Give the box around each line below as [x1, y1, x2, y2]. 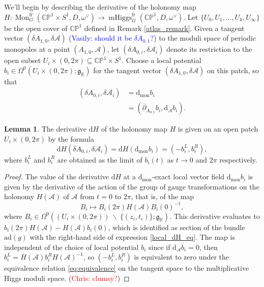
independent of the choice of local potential [4, 241, 139, 252]
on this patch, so [207, 65, 259, 75]
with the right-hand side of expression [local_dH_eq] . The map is [30, 232, 235, 242]
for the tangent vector [93, 65, 162, 75]
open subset [4, 55, 41, 66]
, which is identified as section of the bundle [108, 221, 245, 232]
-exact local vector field [152, 171, 225, 182]
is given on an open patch [178, 123, 258, 134]
